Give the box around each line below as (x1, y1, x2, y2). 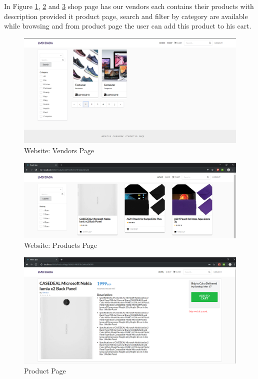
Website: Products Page (24, 240, 97, 250)
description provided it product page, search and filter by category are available (4, 11, 248, 21)
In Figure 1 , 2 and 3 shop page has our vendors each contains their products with (4, 1, 254, 11)
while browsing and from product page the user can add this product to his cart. (4, 21, 251, 31)
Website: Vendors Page (24, 145, 94, 156)
